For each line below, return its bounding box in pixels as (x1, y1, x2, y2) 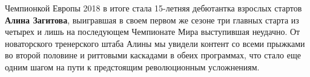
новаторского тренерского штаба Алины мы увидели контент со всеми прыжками (5, 37, 305, 49)
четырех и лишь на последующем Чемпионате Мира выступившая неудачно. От (5, 25, 300, 38)
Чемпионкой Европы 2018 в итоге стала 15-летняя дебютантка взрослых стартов (5, 2, 302, 14)
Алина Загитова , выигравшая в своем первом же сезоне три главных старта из (5, 13, 299, 26)
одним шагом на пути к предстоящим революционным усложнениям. (5, 60, 260, 73)
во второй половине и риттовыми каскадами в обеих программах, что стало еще (5, 49, 301, 61)
